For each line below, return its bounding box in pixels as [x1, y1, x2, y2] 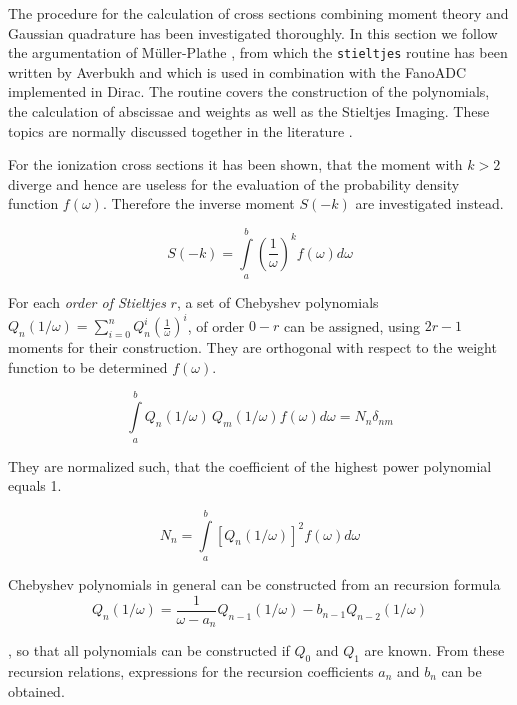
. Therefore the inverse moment [102, 193, 295, 214]
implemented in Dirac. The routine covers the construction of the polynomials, [8, 81, 490, 102]
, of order [187, 315, 245, 336]
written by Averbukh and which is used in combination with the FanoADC [8, 61, 466, 82]
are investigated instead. [355, 193, 504, 214]
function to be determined [8, 356, 168, 377]
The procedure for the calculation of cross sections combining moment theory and [8, 3, 509, 23]
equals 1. [8, 475, 62, 496]
